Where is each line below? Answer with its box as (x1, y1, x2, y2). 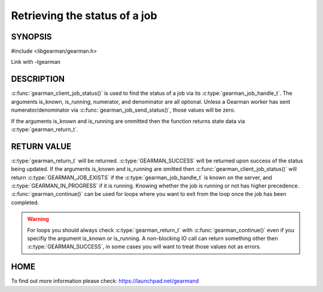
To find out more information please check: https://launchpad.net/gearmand (11, 278, 199, 285)
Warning (27, 216, 49, 223)
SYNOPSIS (11, 32, 52, 42)
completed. (11, 199, 39, 206)
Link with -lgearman (11, 59, 61, 66)
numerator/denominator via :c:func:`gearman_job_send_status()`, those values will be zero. (11, 106, 236, 113)
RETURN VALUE (11, 141, 72, 152)
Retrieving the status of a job (11, 9, 158, 22)
